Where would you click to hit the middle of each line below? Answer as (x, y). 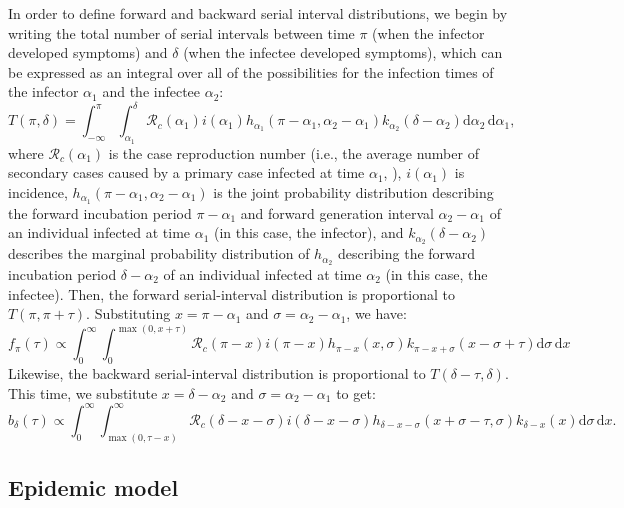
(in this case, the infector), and (309, 232)
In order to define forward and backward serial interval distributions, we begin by (258, 13)
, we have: (376, 313)
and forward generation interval (337, 212)
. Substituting (128, 313)
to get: (356, 392)
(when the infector (428, 32)
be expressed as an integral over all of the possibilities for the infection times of (251, 71)
